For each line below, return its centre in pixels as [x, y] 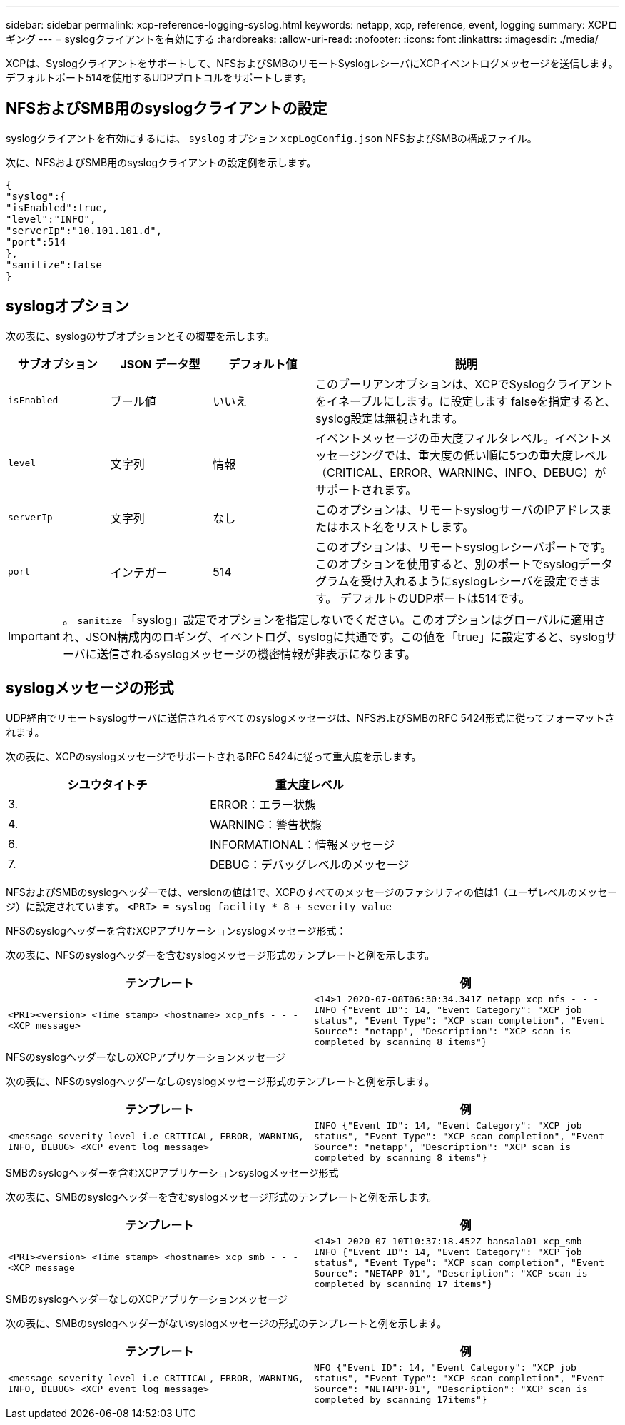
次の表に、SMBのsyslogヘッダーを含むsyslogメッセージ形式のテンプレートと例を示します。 [222, 1197]
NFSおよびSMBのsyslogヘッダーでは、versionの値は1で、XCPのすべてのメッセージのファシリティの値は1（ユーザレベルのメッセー [312, 892]
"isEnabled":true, [57, 207]
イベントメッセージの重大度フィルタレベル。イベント [458, 438]
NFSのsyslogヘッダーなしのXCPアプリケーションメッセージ [146, 1057]
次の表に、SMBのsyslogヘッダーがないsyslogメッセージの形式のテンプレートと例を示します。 [227, 1323]
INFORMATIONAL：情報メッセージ [303, 844]
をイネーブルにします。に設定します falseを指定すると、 [466, 401]
